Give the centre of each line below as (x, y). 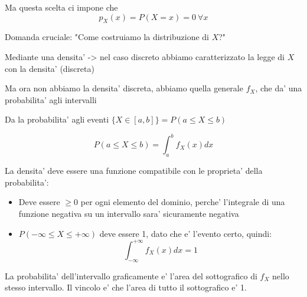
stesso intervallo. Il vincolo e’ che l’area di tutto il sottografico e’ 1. (126, 287)
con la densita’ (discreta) (50, 68)
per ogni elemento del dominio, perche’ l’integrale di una (183, 202)
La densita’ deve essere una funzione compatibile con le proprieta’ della (134, 171)
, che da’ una (279, 88)
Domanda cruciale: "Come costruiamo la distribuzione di (107, 37)
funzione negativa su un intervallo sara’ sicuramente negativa (129, 214)
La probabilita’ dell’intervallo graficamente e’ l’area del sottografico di (131, 275)
